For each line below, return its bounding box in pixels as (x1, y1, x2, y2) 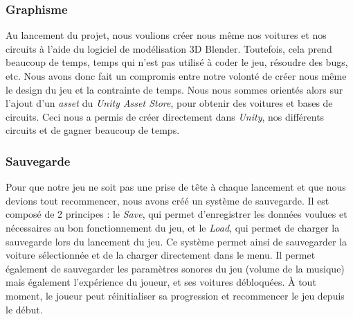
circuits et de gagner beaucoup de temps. (6, 123, 180, 137)
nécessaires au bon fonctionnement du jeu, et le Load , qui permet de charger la (6, 220, 340, 234)
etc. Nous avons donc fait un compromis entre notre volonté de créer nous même (6, 69, 347, 83)
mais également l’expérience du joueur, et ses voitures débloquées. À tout (6, 275, 316, 289)
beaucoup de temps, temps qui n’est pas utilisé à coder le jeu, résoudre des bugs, (6, 55, 348, 69)
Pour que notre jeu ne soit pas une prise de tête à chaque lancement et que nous (6, 180, 346, 194)
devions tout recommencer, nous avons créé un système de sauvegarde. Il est (6, 193, 329, 207)
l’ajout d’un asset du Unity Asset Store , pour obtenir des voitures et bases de (6, 96, 333, 110)
